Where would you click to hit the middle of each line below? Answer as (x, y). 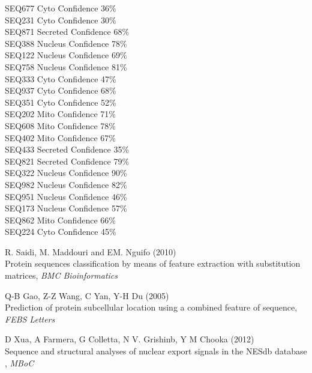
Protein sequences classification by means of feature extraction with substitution (153, 263)
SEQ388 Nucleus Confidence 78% (66, 43)
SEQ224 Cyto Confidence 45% (61, 232)
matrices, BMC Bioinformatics (61, 275)
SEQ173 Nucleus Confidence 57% (66, 208)
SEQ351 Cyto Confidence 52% (61, 102)
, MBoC (19, 362)
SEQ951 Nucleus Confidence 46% (66, 196)
